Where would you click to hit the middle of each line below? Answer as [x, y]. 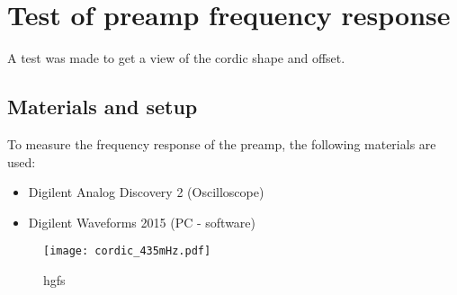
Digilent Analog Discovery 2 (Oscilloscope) [146, 192]
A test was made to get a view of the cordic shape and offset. [176, 58]
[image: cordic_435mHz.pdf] [127, 251]
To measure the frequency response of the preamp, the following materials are [222, 143]
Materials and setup [103, 107]
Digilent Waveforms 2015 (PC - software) [142, 222]
